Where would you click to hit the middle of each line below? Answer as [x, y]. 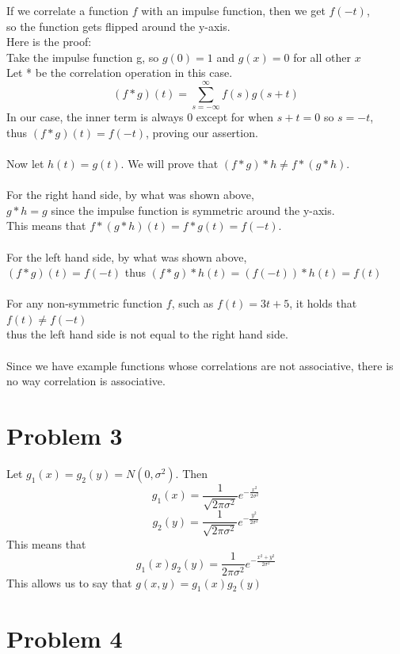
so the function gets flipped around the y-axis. [118, 26]
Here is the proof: [49, 42]
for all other [322, 57]
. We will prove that [170, 163]
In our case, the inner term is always [95, 117]
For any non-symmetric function [85, 303]
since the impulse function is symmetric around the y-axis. [193, 210]
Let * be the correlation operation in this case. [120, 73]
